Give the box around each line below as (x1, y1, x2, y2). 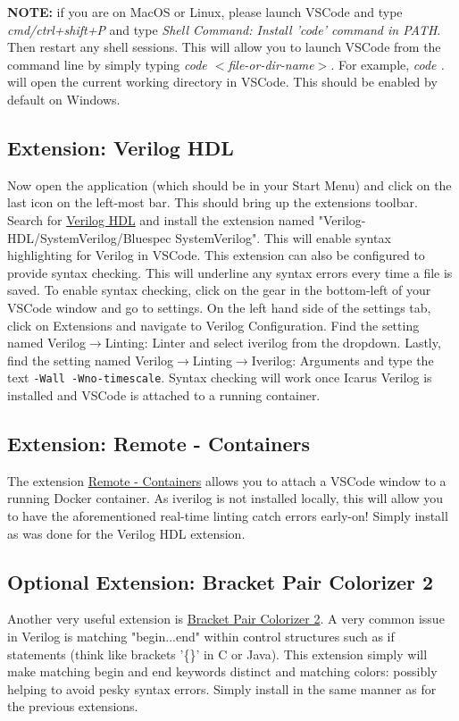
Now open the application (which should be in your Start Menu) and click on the (7, 175, 452, 194)
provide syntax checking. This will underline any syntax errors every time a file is (7, 263, 453, 281)
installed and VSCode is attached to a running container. (7, 385, 321, 404)
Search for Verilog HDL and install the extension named (7, 210, 315, 229)
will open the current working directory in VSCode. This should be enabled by (7, 72, 438, 91)
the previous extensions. (7, 697, 138, 716)
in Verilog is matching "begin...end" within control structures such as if (7, 626, 395, 645)
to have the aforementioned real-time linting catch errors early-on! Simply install (7, 506, 448, 524)
